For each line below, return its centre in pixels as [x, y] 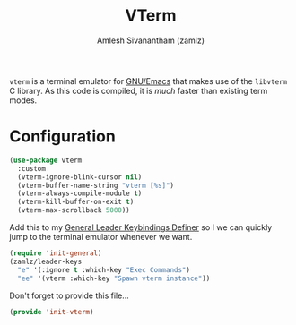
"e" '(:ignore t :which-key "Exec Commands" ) [104, 269]
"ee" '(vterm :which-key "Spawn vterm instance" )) [114, 278]
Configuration [63, 137]
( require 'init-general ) [56, 253]
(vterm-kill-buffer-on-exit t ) [76, 202]
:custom [32, 168]
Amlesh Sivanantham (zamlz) [151, 40]
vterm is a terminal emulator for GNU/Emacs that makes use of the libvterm [148, 81]
